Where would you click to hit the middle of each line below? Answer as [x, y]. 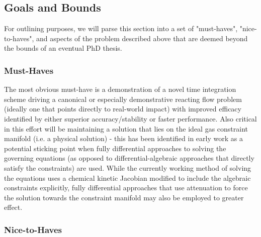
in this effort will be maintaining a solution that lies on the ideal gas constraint [126, 128]
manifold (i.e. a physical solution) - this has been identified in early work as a [123, 138]
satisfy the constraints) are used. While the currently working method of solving [128, 167]
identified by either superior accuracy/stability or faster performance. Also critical [130, 118]
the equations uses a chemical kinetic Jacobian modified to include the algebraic [127, 177]
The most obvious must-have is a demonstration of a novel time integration [120, 89]
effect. [13, 207]
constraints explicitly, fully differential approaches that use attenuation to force [126, 188]
